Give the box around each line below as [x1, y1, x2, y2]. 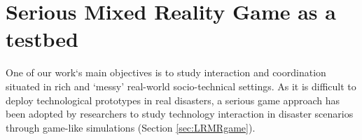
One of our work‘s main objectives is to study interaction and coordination [6, 65, 326, 80]
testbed [6, 24, 78, 53]
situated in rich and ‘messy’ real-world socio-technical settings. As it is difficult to [6, 78, 356, 93]
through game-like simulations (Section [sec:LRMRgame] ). [6, 120, 256, 134]
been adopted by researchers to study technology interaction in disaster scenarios [6, 106, 354, 121]
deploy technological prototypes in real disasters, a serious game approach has [6, 92, 340, 107]
